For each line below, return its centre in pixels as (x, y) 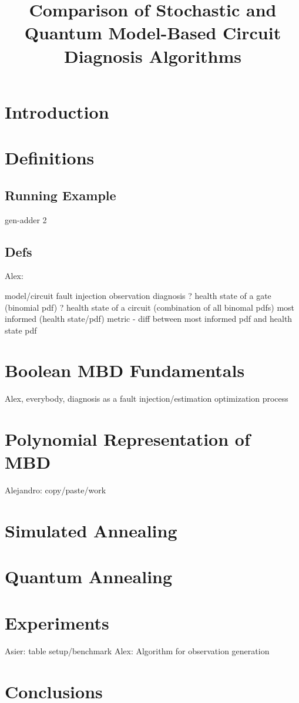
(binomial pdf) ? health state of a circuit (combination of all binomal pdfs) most (150, 307)
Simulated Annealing (91, 531)
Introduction (57, 111)
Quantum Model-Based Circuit (153, 33)
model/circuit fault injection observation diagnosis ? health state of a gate (138, 295)
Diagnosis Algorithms (153, 55)
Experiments (57, 622)
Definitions (50, 158)
